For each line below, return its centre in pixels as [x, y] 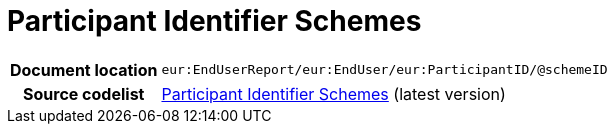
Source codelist [84, 93]
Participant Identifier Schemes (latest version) [333, 93]
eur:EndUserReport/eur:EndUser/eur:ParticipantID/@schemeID [384, 70]
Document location [84, 69]
